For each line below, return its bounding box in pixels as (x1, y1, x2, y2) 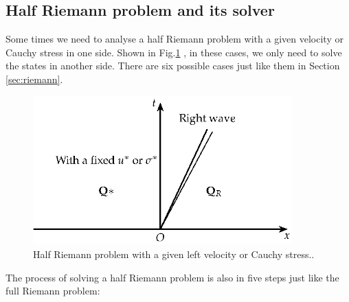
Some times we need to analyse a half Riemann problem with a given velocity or (5, 32, 344, 46)
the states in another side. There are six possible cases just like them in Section (5, 58, 340, 73)
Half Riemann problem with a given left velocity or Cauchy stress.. (33, 246, 315, 261)
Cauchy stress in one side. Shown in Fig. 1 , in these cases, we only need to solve (5, 45, 342, 59)
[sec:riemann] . (5, 71, 63, 86)
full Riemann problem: (5, 283, 100, 298)
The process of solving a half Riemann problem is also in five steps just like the (5, 270, 339, 284)
